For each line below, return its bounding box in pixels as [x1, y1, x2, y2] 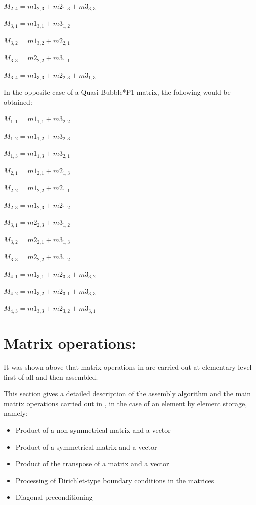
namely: [4, 408, 28, 418]
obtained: [4, 96, 32, 107]
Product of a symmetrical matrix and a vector [15, 441, 157, 452]
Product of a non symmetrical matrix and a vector [15, 424, 171, 435]
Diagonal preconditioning [15, 492, 93, 502]
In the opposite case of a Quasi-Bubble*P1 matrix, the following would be [4, 87, 231, 97]
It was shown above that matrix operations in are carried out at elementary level [4, 362, 252, 372]
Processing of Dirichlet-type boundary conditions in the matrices [15, 475, 214, 485]
